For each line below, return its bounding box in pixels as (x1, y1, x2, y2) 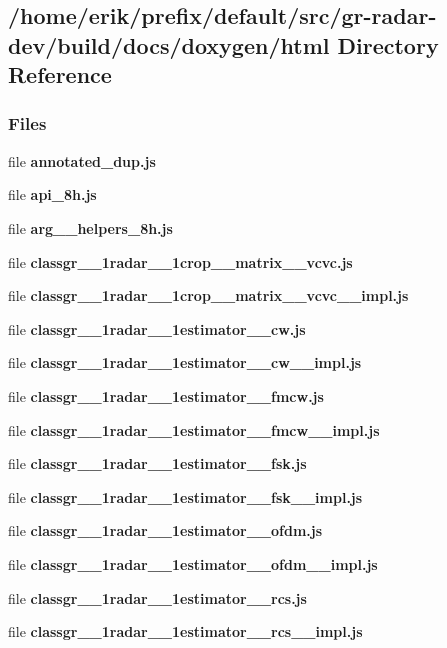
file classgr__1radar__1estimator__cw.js (8, 318, 306, 339)
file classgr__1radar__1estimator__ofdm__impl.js (8, 553, 378, 574)
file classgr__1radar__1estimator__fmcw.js (8, 385, 324, 406)
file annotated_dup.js (8, 150, 156, 171)
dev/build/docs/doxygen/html (8, 29, 330, 60)
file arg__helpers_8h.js (8, 217, 173, 238)
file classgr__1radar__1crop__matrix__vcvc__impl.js (8, 285, 409, 306)
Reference (8, 59, 112, 90)
